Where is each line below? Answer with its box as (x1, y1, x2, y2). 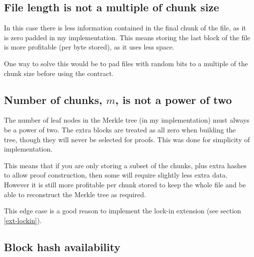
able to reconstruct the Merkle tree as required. (4, 189, 146, 199)
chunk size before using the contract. (4, 68, 114, 78)
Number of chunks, (4, 92, 103, 107)
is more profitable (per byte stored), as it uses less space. (4, 42, 174, 52)
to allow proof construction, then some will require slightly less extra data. (4, 170, 228, 180)
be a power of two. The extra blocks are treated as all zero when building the (4, 124, 236, 134)
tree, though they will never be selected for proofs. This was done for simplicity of (4, 134, 250, 144)
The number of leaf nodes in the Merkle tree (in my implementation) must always (4, 115, 250, 125)
